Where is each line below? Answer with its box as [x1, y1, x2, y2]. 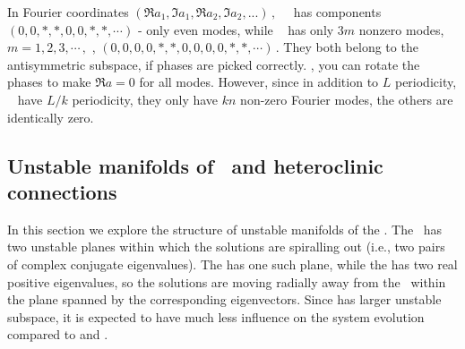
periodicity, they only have [72, 89, 219, 108]
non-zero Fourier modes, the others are [240, 89, 453, 108]
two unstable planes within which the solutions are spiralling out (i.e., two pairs [7, 237, 445, 256]
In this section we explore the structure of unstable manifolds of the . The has [7, 219, 443, 238]
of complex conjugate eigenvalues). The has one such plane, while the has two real [7, 254, 458, 273]
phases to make [7, 72, 91, 91]
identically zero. [7, 107, 94, 126]
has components [293, 3, 382, 21]
